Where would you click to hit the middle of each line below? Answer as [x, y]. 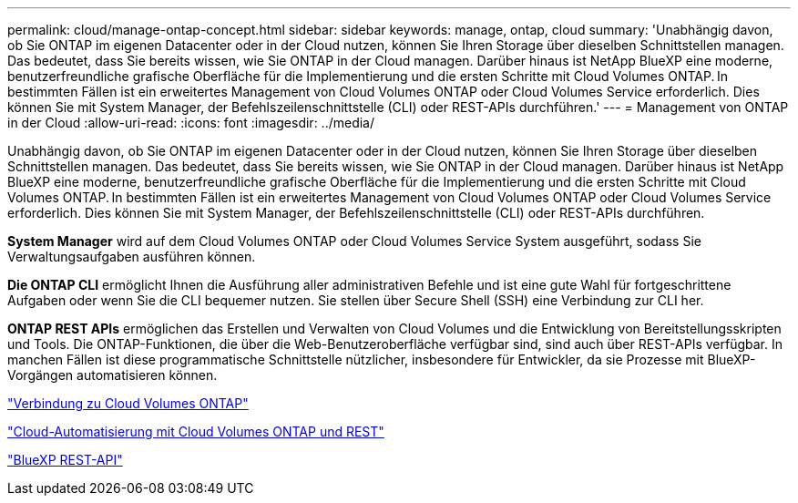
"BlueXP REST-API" [65, 460]
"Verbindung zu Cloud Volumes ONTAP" [128, 403]
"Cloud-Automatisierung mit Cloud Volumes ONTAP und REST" [196, 431]
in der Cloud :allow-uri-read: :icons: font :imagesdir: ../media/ [191, 123]
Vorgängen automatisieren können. [113, 375]
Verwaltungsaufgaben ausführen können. [132, 257]
